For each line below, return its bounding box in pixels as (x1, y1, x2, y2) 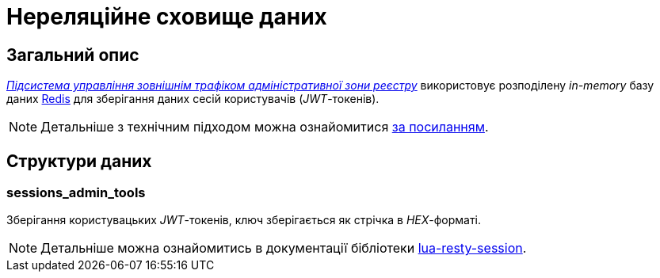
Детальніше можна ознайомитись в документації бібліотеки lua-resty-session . (40, 240, 527, 257)
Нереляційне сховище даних (6, 3, 327, 30)
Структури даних (6, 150, 152, 171)
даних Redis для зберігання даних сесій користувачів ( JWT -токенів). (6, 92, 380, 106)
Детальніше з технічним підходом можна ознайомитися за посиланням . (40, 119, 489, 135)
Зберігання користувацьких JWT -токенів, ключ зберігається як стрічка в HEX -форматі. (6, 213, 482, 227)
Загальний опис (6, 44, 139, 65)
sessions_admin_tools (6, 185, 146, 201)
